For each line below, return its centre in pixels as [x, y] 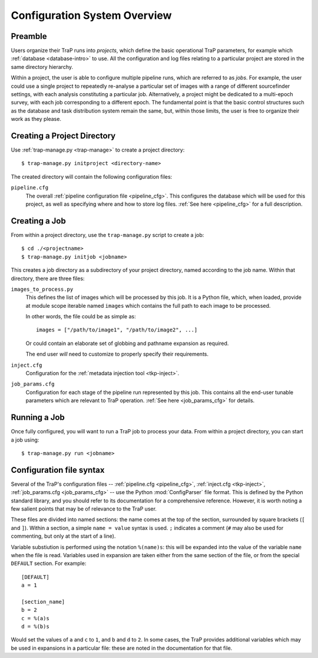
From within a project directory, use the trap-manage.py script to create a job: [107, 235]
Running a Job [38, 418]
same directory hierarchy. [42, 67]
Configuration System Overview [91, 15]
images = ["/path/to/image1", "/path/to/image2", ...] [117, 330]
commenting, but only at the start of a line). [63, 536]
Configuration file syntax [58, 470]
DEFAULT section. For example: [49, 564]
